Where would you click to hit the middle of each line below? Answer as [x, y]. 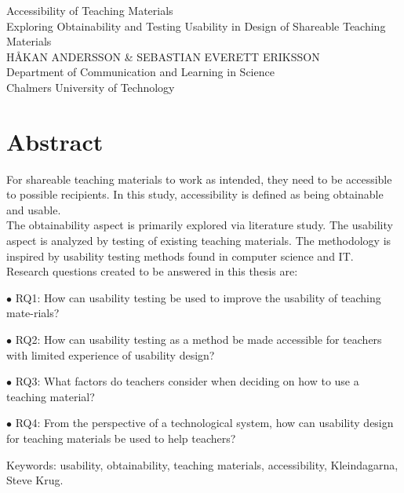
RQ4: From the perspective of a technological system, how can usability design [204, 423]
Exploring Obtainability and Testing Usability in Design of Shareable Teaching [196, 26]
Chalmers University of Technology [91, 87]
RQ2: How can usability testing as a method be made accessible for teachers [198, 340]
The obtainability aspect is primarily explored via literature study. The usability [200, 225]
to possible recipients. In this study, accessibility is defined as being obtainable [195, 194]
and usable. [34, 209]
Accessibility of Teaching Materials [90, 10]
